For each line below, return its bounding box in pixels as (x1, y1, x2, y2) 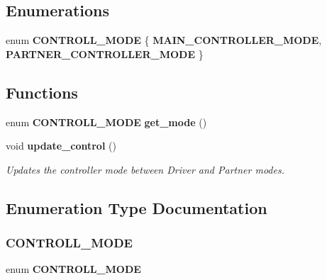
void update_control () (6, 138, 116, 153)
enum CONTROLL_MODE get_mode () (6, 114, 207, 129)
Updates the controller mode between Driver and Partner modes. (6, 162, 284, 177)
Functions (6, 81, 78, 103)
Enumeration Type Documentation (6, 196, 267, 218)
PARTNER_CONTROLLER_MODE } (6, 46, 204, 61)
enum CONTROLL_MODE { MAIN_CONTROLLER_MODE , (6, 33, 322, 47)
